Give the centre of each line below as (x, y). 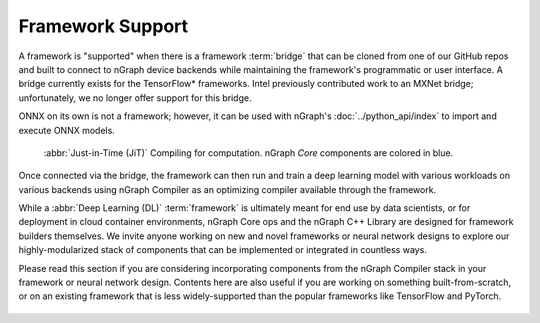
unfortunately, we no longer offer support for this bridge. (135, 97)
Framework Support (103, 26)
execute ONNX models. (66, 130)
